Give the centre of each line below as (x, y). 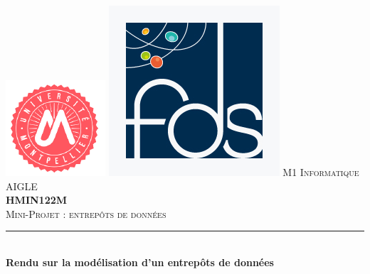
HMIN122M (37, 200)
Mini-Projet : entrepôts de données (86, 213)
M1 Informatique (321, 172)
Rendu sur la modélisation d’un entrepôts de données (140, 262)
